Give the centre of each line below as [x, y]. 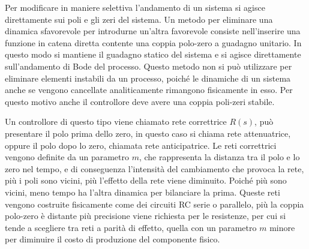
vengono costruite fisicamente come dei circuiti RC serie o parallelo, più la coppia [154, 204]
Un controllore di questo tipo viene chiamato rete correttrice [116, 121]
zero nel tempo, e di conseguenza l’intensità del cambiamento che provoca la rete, [154, 168]
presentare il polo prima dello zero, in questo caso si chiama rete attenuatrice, [148, 133]
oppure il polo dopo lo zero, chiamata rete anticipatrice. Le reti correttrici [141, 145]
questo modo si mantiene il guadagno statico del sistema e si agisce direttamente [153, 54]
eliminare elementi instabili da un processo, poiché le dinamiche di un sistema [148, 78]
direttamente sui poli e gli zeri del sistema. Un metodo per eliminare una [139, 19]
